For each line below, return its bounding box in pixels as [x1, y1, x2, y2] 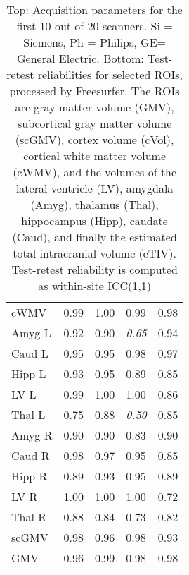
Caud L [11, 345, 48, 361]
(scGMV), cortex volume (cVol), [15, 131, 174, 147]
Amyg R [11, 427, 53, 443]
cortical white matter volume [23, 147, 166, 164]
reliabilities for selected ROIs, [37, 66, 183, 83]
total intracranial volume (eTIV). [13, 245, 176, 261]
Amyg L [11, 325, 51, 341]
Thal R [11, 509, 47, 525]
